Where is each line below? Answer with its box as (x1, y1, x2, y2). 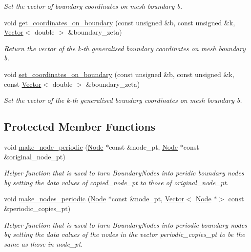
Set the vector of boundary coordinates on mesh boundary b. (4, 1, 182, 11)
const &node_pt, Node (109, 141, 178, 152)
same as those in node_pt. (4, 238, 83, 249)
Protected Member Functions (4, 119, 156, 134)
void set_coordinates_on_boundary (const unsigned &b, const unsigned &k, (4, 69, 234, 79)
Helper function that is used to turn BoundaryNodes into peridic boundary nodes (4, 168, 244, 178)
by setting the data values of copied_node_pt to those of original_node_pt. (4, 177, 229, 187)
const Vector (4, 78, 42, 89)
